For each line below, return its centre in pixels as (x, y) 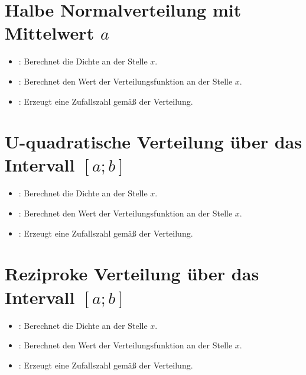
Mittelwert (50, 33)
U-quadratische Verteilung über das (153, 142)
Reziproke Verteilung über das (132, 274)
